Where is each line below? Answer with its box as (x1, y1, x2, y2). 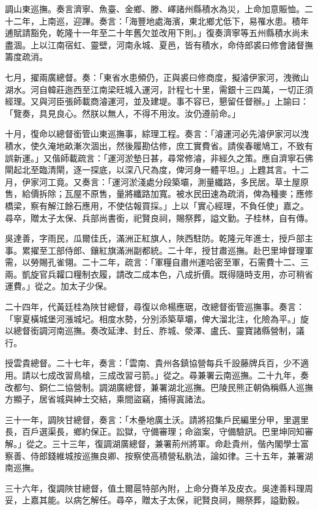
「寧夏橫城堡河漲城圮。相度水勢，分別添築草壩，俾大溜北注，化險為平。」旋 (5, 312, 309, 325)
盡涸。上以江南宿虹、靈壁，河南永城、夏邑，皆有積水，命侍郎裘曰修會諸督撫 (5, 38, 313, 51)
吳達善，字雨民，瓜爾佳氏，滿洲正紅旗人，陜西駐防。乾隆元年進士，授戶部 (5, 232, 305, 245)
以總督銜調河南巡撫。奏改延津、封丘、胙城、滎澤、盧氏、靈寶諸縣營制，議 (5, 324, 305, 337)
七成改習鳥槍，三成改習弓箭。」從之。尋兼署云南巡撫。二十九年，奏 (39, 369, 309, 382)
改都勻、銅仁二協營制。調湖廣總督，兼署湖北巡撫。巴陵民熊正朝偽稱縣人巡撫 (5, 380, 313, 393)
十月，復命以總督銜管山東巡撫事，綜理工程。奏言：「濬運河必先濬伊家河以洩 (5, 127, 309, 140)
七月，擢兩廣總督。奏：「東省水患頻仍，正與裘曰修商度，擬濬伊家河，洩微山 (5, 70, 309, 83)
